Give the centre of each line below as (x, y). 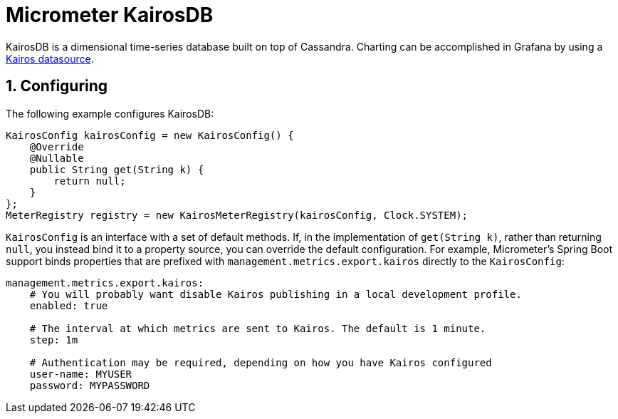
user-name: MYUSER (81, 374)
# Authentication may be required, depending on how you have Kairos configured (261, 362)
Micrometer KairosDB (110, 15)
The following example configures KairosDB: (110, 113)
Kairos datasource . (50, 58)
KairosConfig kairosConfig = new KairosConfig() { (150, 135)
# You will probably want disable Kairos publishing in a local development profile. (276, 294)
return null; (90, 181)
